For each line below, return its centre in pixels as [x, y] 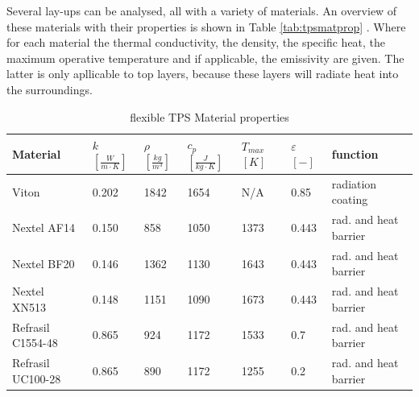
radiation [354, 183]
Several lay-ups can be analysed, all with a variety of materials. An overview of [202, 10]
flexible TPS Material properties [209, 116]
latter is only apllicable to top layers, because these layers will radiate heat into [203, 74]
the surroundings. [50, 89]
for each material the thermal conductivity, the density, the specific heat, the [196, 42]
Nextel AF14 [44, 227]
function [355, 153]
